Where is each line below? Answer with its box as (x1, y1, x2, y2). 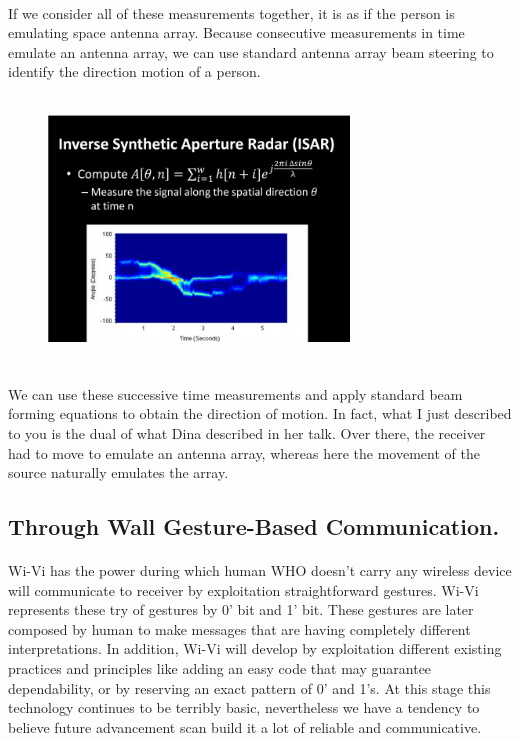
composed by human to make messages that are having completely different (8, 618, 471, 639)
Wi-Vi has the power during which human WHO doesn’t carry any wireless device (8, 560, 512, 581)
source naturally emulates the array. (8, 462, 229, 483)
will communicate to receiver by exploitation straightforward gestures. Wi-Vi (8, 579, 479, 600)
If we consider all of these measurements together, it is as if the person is (8, 2, 455, 23)
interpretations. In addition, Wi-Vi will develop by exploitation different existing (8, 638, 502, 659)
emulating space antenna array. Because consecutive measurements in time (8, 22, 465, 43)
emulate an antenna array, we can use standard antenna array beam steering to (8, 41, 494, 62)
